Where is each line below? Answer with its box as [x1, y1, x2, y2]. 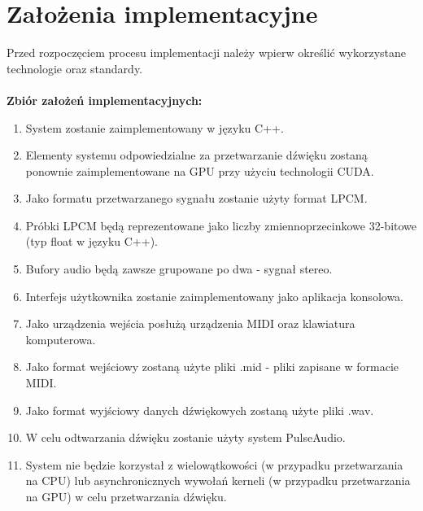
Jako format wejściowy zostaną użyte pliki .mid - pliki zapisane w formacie [25, 358, 399, 375]
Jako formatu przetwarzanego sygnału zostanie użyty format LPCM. [25, 190, 368, 207]
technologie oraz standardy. [7, 59, 143, 76]
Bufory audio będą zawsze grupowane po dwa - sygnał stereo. [25, 260, 333, 277]
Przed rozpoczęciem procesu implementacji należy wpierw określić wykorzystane [7, 44, 406, 61]
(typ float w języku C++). [25, 233, 158, 250]
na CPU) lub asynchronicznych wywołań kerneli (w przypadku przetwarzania [25, 472, 411, 489]
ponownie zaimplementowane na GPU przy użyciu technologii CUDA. [25, 162, 374, 179]
